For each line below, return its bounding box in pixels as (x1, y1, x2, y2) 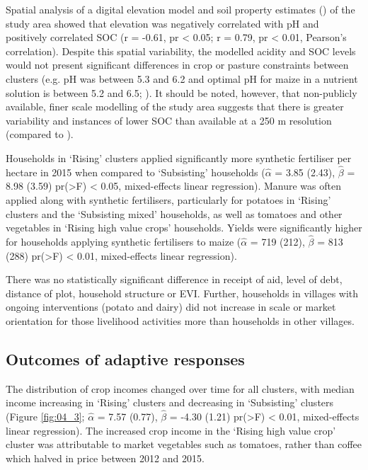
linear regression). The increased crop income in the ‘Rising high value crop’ (6, 423, 336, 437)
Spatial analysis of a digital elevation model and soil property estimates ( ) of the (6, 2, 355, 16)
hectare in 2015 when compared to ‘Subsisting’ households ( (6, 164, 265, 179)
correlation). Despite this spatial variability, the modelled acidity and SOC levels (6, 43, 356, 58)
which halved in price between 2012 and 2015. (6, 450, 205, 465)
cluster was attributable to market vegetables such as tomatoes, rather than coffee (6, 437, 362, 452)
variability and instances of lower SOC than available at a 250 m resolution (6, 113, 332, 127)
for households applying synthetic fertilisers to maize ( (6, 234, 241, 248)
